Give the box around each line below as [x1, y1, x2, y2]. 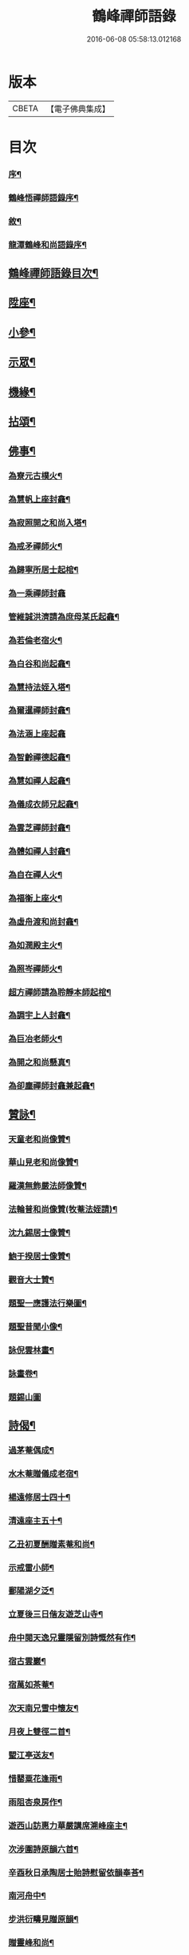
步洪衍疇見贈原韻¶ [8, 1913, 79, 1925]
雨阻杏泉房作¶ [8, 1797, 62, 1808]
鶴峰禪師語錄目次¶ [8, 266, 99, 280]
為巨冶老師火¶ [8, 1033, 62, 1045]
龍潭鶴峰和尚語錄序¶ [8, 239, 88, 250]
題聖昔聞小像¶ [8, 1321, 62, 1332]
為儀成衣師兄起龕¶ [8, 799, 79, 810]
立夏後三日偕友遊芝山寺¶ [8, 1609, 104, 1620]
